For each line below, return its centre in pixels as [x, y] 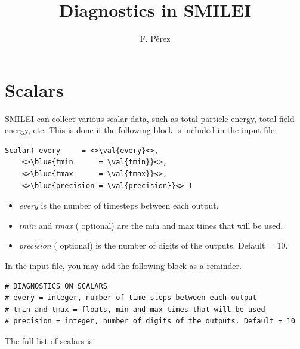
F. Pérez [155, 39]
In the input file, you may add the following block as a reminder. [123, 265]
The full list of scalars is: [50, 340]
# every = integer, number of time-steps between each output [131, 298]
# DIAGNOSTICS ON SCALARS [56, 286]
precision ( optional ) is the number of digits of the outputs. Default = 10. [153, 245]
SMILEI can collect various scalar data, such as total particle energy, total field [150, 118]
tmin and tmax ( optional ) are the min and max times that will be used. [151, 225]
